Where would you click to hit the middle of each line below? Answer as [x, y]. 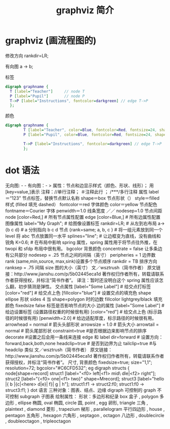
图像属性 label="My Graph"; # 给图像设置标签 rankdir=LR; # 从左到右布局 [81, 223]
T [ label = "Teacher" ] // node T [47, 91]
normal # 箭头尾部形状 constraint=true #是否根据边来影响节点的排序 [76, 330]
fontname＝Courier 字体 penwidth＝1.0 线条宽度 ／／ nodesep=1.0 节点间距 [84, 211]
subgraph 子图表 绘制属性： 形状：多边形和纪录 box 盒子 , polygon [89, 396]
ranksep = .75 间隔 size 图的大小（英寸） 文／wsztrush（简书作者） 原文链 [83, 267]
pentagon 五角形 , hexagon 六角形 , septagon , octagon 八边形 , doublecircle [85, 415]
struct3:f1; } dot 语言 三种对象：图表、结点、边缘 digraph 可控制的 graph [81, 390]
